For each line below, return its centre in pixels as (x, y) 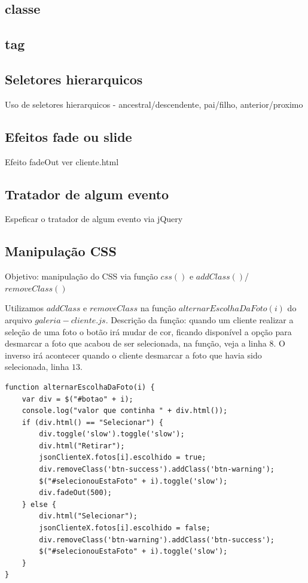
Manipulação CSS (61, 251)
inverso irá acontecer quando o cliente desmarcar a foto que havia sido (133, 355)
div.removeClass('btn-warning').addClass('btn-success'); (157, 540)
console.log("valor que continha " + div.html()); (125, 411)
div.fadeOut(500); (75, 493)
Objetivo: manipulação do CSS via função (81, 276)
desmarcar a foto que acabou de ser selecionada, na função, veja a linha (136, 343)
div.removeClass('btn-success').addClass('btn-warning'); (157, 470)
